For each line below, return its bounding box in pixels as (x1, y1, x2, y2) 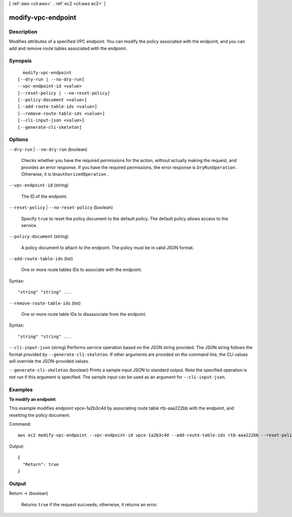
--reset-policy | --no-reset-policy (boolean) (9, 205, 113, 210)
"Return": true (22, 461, 59, 467)
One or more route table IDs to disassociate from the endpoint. (21, 311, 147, 317)
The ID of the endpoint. (21, 193, 68, 199)
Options (9, 136, 29, 143)
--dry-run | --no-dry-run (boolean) (9, 146, 88, 152)
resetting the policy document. (9, 412, 71, 418)
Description (9, 28, 37, 35)
